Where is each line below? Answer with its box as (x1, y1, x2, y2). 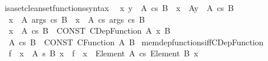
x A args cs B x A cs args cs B (8, 13, 145, 25)
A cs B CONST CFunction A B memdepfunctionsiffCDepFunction (8, 35, 264, 48)
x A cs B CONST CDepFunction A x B (8, 24, 171, 37)
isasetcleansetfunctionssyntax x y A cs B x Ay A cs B (4, 2, 234, 13)
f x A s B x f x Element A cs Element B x (8, 47, 198, 59)
